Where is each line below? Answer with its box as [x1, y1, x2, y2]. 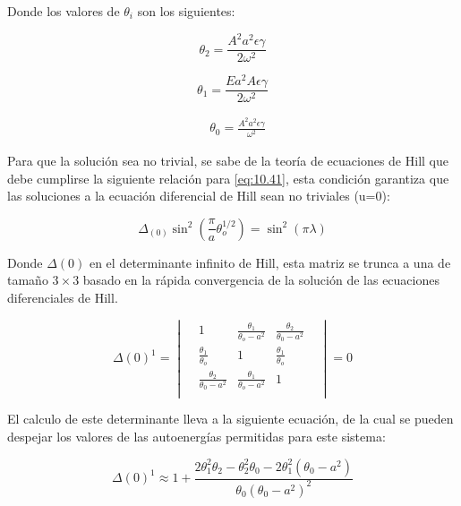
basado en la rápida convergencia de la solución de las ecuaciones [82, 270, 440, 289]
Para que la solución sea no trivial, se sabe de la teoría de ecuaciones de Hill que [7, 151, 448, 170]
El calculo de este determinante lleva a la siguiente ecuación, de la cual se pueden [7, 409, 454, 428]
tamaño [7, 270, 48, 289]
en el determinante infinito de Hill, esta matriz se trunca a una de [89, 253, 451, 271]
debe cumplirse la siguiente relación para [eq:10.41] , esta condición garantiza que [7, 168, 449, 187]
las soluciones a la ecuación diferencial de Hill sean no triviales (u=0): [7, 186, 390, 205]
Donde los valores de [7, 2, 120, 20]
